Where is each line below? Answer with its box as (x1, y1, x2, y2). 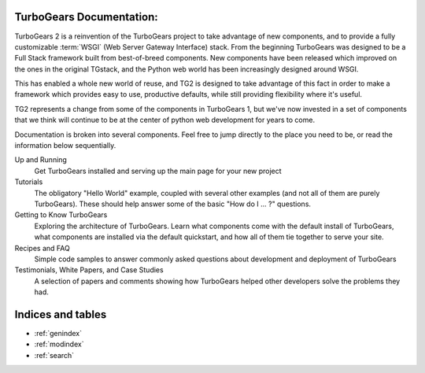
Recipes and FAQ (14, 243, 70, 253)
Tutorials (14, 177, 43, 186)
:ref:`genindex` (34, 329, 83, 338)
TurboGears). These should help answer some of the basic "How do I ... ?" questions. (34, 199, 311, 209)
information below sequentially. (14, 141, 116, 150)
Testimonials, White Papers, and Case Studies (14, 265, 164, 275)
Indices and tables (14, 308, 107, 321)
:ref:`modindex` (34, 339, 84, 349)
